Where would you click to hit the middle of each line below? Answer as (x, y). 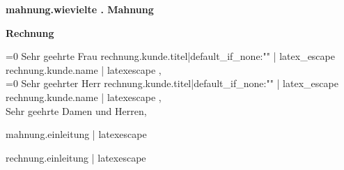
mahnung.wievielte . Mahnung (80, 9)
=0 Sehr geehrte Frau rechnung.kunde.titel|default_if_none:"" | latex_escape (170, 56)
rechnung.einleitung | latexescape (76, 157)
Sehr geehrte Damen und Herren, (76, 110)
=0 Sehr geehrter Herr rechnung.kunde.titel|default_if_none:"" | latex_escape (172, 83)
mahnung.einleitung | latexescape (76, 134)
